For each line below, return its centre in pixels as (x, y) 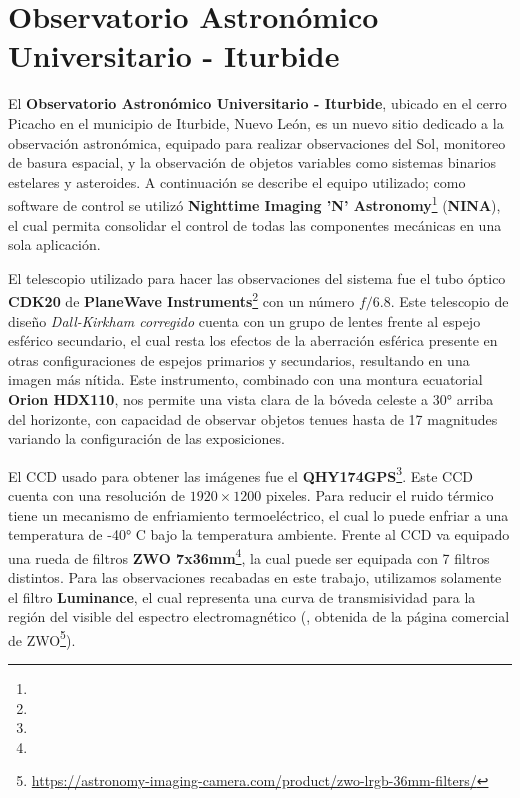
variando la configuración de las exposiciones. (146, 438)
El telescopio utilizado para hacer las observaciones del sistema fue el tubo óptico (257, 277)
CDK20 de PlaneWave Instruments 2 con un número (181, 299)
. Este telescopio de (449, 300)
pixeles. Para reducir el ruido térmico (379, 494)
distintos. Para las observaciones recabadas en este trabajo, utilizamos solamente (255, 577)
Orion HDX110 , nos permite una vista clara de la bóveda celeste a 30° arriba (251, 398)
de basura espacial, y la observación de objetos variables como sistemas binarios (252, 162)
